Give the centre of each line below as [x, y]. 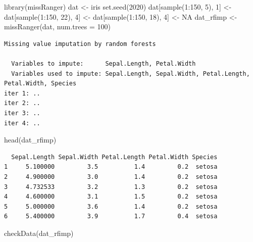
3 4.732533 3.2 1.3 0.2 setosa [111, 187]
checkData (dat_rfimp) [39, 233]
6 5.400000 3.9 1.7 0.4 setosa [111, 216]
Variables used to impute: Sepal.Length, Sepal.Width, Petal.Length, [131, 74]
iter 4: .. [22, 123]
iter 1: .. [22, 93]
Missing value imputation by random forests [80, 44]
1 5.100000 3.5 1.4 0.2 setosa [111, 167]
